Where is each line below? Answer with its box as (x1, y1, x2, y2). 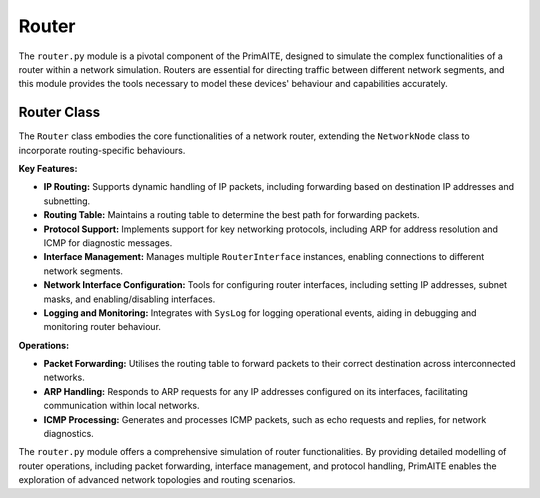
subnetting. (43, 195, 91, 207)
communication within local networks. (43, 400, 200, 412)
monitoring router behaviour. (43, 321, 162, 333)
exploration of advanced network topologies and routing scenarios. (18, 474, 296, 486)
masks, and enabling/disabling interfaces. (43, 293, 216, 305)
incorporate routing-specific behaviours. (18, 144, 186, 156)
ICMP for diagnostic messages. (43, 236, 173, 249)
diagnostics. (43, 428, 94, 440)
